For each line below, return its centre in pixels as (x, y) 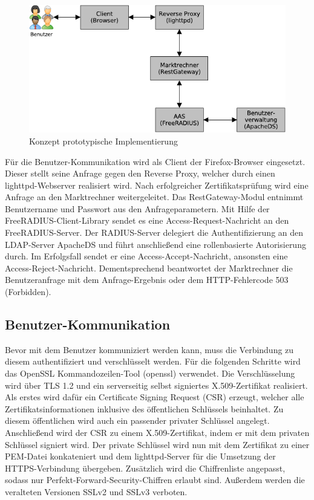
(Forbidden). (28, 292)
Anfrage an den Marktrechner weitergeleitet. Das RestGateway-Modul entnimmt (154, 197)
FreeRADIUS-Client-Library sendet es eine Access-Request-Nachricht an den (147, 220)
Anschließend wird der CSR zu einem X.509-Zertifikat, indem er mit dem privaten (157, 432)
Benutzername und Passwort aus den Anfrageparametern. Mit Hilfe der (137, 208)
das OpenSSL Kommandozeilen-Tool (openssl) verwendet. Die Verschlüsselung (150, 373)
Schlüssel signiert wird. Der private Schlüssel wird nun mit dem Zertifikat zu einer (157, 444)
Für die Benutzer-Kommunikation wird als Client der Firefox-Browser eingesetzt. (155, 161)
